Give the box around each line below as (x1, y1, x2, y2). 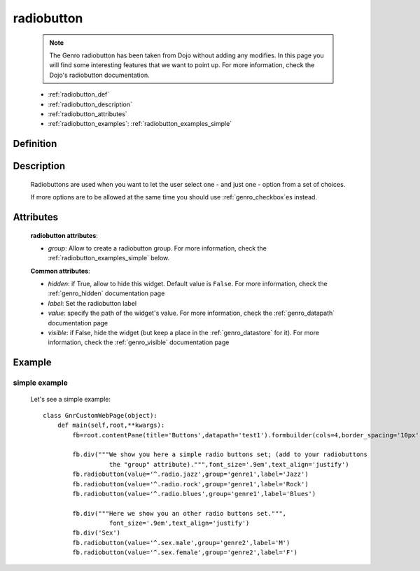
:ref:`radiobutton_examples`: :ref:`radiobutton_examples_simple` (48, 120, 232, 128)
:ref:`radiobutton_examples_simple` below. (48, 254, 170, 262)
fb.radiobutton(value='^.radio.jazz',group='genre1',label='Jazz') (72, 470, 309, 479)
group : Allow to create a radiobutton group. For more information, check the (48, 244, 267, 252)
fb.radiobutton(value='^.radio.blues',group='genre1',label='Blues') (72, 490, 316, 498)
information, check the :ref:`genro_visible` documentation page (48, 338, 230, 346)
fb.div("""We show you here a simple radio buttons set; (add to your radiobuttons (72, 451, 367, 458)
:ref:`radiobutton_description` (48, 100, 133, 108)
